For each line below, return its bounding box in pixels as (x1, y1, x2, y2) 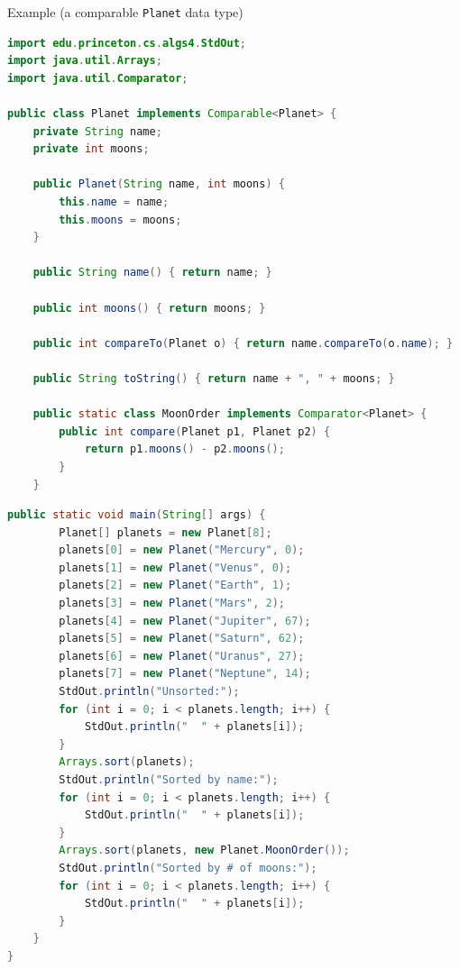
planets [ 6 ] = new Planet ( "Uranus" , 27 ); (59, 649, 305, 663)
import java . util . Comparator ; (7, 71, 188, 85)
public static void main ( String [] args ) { (7, 508, 266, 522)
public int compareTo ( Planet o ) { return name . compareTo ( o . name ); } (32, 336, 454, 350)
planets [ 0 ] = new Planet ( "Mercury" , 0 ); (59, 544, 305, 557)
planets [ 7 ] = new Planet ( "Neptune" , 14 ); (59, 667, 311, 681)
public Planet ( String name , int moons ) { (32, 178, 285, 191)
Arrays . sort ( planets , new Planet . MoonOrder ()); (59, 844, 350, 857)
